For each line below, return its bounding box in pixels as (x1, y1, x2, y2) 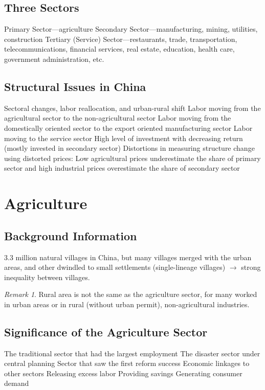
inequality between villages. (4, 271, 90, 282)
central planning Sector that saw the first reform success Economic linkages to (4, 358, 250, 369)
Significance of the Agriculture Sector (4, 324, 208, 339)
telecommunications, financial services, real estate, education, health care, (4, 43, 235, 54)
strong (241, 262, 261, 272)
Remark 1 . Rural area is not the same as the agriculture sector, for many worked (4, 289, 257, 300)
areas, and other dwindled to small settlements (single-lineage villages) (4, 262, 226, 272)
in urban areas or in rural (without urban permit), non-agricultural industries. (4, 299, 250, 309)
